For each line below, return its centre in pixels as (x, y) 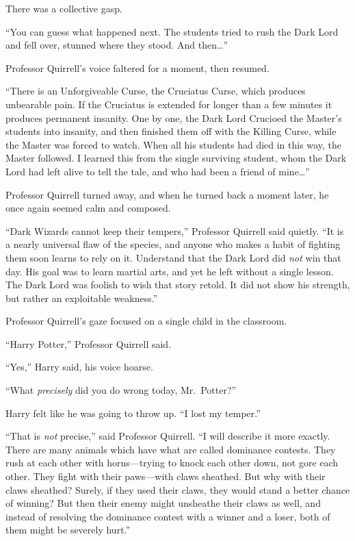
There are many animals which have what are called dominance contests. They (171, 449)
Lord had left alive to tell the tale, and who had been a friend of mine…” (158, 171)
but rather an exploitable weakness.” (82, 298)
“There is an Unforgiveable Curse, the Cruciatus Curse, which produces (156, 91)
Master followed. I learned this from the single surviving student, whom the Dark (176, 158)
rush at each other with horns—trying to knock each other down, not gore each (172, 463)
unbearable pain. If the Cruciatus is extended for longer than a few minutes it (169, 104)
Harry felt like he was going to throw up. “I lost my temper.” (133, 413)
